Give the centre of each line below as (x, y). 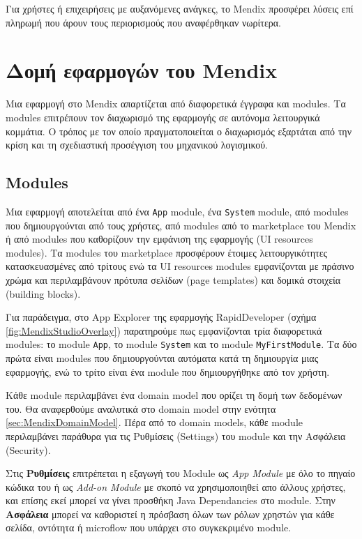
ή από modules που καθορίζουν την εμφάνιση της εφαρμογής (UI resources (159, 239)
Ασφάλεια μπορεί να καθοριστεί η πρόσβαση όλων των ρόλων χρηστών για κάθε (170, 514)
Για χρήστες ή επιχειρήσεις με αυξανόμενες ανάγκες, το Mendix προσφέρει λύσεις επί (180, 8)
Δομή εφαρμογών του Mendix (142, 70)
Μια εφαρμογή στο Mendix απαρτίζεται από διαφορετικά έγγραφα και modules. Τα (176, 104)
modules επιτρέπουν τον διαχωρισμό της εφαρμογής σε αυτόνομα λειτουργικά (163, 117)
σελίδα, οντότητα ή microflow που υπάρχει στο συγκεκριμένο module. (149, 527)
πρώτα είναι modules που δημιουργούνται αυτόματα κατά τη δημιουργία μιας (162, 357)
